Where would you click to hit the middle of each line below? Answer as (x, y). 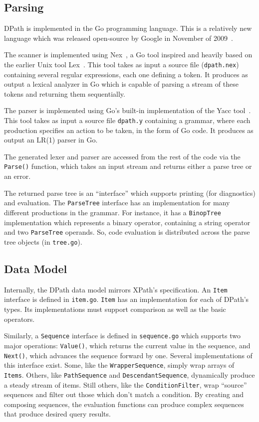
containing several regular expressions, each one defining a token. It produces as (126, 74)
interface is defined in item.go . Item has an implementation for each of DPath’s (127, 299)
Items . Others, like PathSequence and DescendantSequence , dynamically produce (129, 374)
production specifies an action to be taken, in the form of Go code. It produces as (129, 130)
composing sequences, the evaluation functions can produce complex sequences (124, 404)
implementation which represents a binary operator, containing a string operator (127, 222)
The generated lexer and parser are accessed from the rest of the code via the (122, 156)
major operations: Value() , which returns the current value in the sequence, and (127, 345)
